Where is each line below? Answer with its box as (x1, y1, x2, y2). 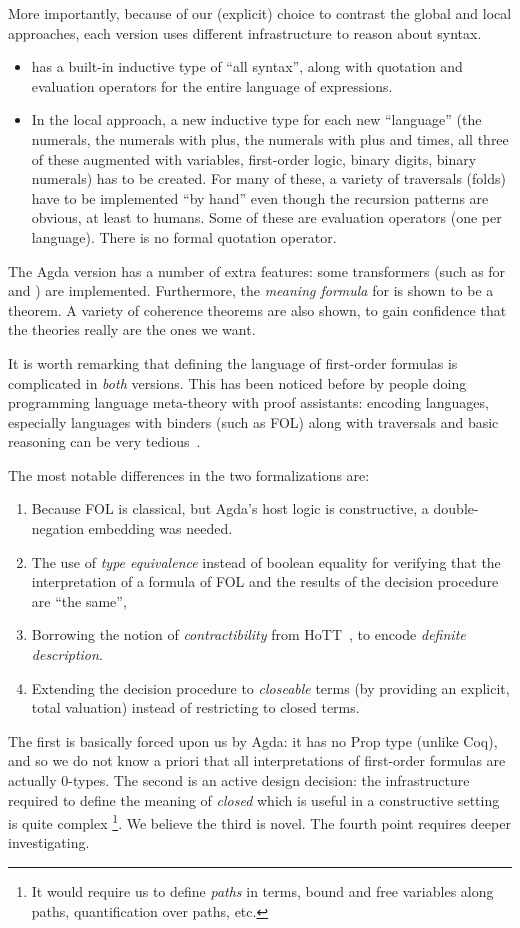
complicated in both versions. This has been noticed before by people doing (8, 372, 467, 393)
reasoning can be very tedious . (8, 431, 201, 452)
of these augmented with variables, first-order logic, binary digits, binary (31, 148, 477, 169)
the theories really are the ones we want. (8, 319, 256, 340)
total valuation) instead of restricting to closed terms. (31, 697, 360, 718)
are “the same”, (31, 590, 127, 611)
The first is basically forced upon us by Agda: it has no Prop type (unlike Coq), (8, 730, 498, 751)
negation (31, 518, 84, 539)
